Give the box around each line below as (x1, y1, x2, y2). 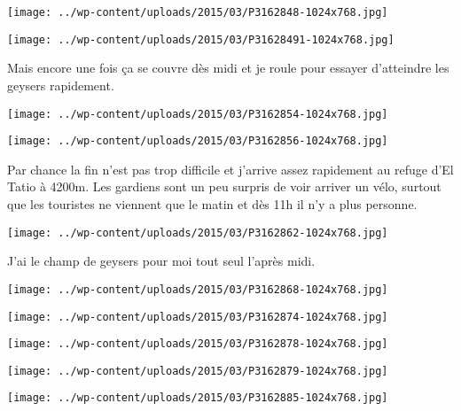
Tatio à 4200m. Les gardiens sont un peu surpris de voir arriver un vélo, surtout (7, 177, 441, 196)
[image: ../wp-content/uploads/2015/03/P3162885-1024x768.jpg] (7, 392, 388, 405)
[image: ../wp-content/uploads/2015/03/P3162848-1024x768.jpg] (7, 6, 388, 19)
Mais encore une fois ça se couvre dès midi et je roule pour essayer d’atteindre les (7, 58, 449, 77)
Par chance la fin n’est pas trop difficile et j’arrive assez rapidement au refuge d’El (7, 159, 454, 178)
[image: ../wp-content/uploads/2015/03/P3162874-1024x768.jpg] (7, 310, 388, 323)
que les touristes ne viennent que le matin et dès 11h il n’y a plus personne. (7, 195, 418, 213)
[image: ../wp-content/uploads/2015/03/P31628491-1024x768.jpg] (7, 33, 395, 46)
